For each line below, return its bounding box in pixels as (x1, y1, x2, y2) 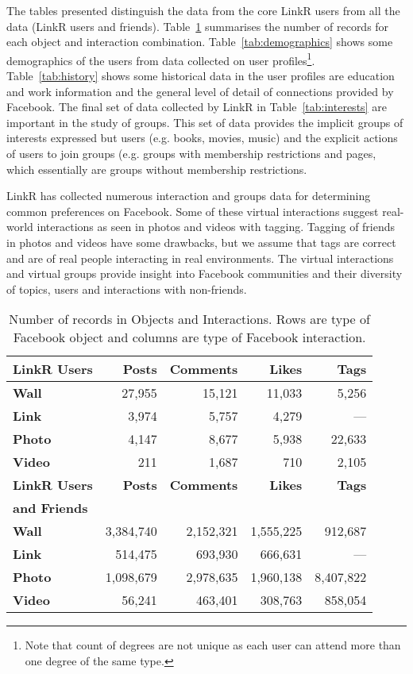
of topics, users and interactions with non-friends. (6, 280, 247, 297)
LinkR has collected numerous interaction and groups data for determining (6, 187, 371, 204)
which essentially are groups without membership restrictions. (6, 160, 307, 177)
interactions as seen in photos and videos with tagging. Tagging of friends (37, 218, 396, 235)
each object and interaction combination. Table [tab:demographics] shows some (6, 33, 393, 50)
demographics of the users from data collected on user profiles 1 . (6, 49, 315, 68)
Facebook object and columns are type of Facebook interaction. (13, 328, 366, 347)
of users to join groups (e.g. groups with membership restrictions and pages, (6, 145, 376, 161)
